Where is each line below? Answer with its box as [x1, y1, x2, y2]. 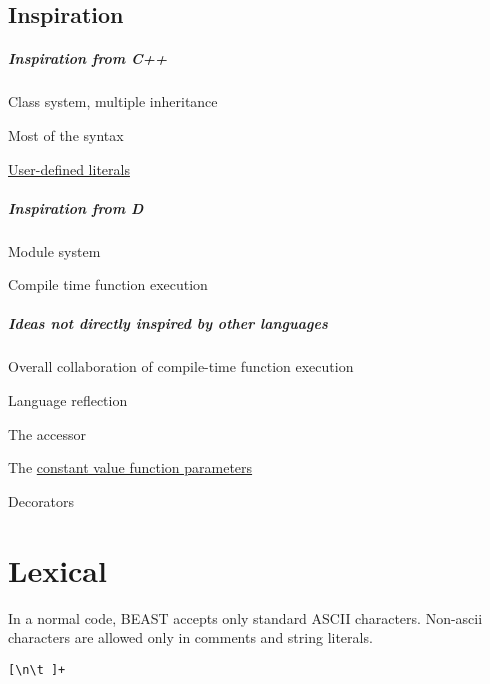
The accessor [8, 423, 86, 444]
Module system [8, 240, 101, 261]
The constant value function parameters [8, 457, 253, 478]
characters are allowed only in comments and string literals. [8, 627, 373, 648]
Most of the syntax [8, 124, 124, 145]
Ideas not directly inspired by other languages [8, 313, 328, 334]
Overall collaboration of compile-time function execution [8, 356, 354, 377]
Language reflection [8, 390, 128, 411]
